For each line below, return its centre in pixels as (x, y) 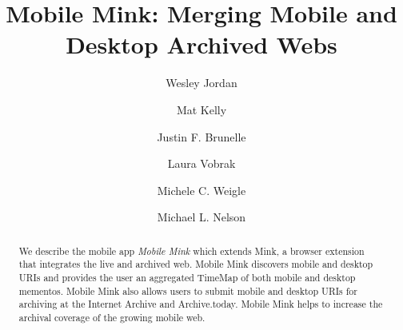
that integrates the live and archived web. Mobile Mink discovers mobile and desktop (196, 264)
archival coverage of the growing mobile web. (112, 317)
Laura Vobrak (201, 163)
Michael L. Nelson (201, 217)
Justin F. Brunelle (201, 136)
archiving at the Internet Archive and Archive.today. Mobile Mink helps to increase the (201, 304)
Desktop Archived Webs (201, 44)
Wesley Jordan (201, 83)
